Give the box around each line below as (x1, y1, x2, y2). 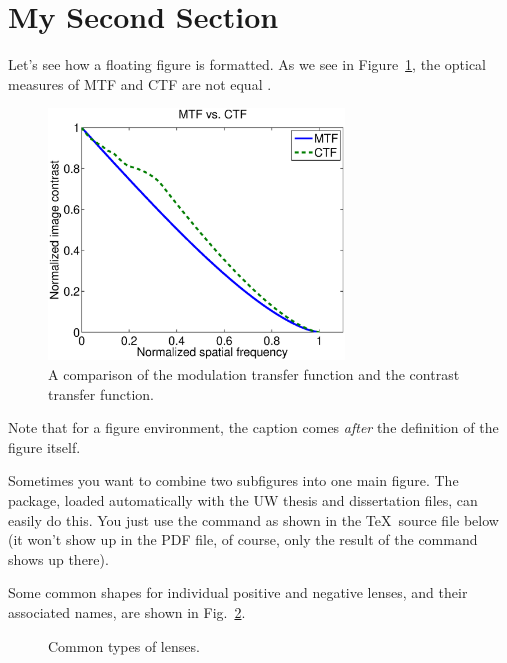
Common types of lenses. (48, 635, 200, 656)
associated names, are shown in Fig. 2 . (8, 602, 246, 622)
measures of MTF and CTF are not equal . (8, 73, 272, 94)
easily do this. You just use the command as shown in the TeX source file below (8, 509, 499, 530)
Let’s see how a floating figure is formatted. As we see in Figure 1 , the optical (8, 54, 487, 75)
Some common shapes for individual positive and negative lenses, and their (8, 582, 468, 603)
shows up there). (8, 548, 109, 569)
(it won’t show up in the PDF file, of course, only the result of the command (8, 529, 478, 550)
